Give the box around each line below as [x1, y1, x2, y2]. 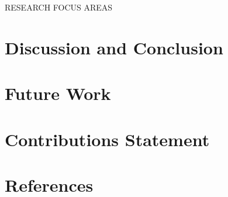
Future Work [5, 81, 111, 105]
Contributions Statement [5, 127, 210, 151]
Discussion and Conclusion [5, 35, 223, 59]
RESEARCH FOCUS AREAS [5, 1, 113, 13]
